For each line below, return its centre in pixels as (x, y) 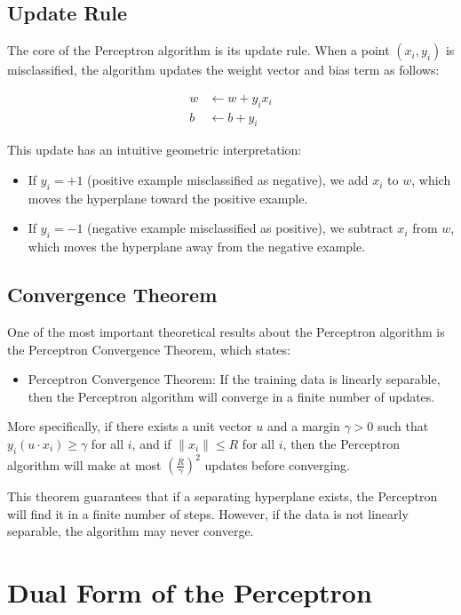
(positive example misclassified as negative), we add (228, 180)
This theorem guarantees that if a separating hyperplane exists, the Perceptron (223, 496)
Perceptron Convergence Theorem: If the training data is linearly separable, (234, 379)
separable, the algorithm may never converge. (131, 531)
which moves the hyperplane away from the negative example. (197, 247)
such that (403, 426)
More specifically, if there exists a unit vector (130, 426)
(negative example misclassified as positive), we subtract (240, 228)
